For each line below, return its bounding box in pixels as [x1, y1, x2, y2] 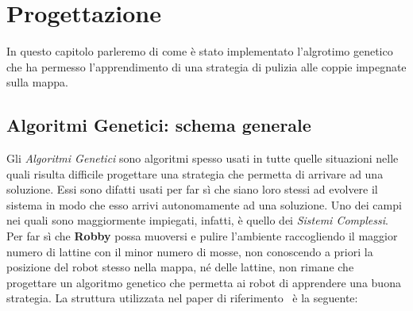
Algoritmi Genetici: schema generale [6, 113, 311, 137]
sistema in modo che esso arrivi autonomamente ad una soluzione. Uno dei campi [6, 196, 402, 213]
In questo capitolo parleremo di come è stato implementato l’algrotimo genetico [6, 43, 393, 60]
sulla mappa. [6, 74, 68, 90]
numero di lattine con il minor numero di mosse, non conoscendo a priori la [6, 243, 373, 259]
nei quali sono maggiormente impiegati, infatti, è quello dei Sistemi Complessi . [6, 212, 388, 228]
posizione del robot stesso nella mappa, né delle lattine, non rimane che [6, 259, 354, 275]
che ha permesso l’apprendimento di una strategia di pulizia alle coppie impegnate [6, 58, 407, 75]
